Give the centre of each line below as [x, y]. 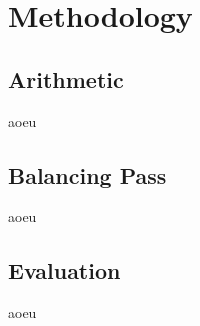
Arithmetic [66, 78]
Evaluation [64, 270]
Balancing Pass [87, 174]
